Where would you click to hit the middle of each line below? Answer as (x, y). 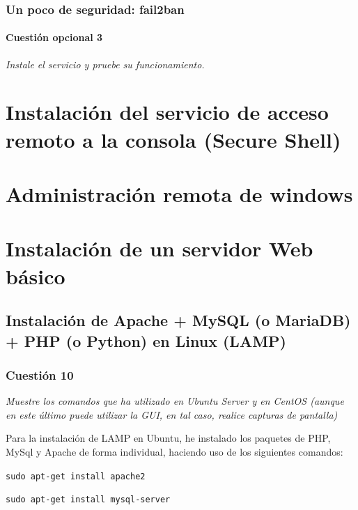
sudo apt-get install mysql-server (88, 500)
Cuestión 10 (40, 374)
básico (36, 276)
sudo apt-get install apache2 (76, 476)
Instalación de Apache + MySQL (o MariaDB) (178, 320)
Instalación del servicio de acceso (167, 112)
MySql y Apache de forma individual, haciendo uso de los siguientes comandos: (174, 451)
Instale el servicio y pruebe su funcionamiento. (105, 64)
